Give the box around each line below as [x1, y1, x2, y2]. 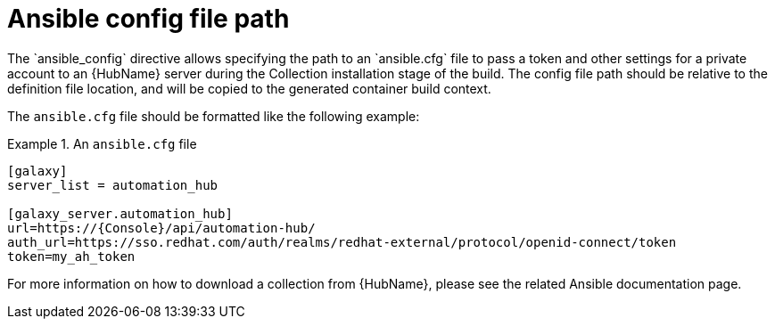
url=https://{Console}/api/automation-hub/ [7, 220, 316, 235]
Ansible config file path [7, 4, 290, 34]
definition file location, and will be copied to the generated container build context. [7, 80, 491, 96]
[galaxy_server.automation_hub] [7, 206, 233, 221]
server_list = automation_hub [7, 177, 218, 192]
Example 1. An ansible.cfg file [7, 135, 197, 151]
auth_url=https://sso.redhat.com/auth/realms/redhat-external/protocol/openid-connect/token [7, 234, 677, 249]
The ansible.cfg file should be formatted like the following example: [7, 108, 420, 124]
